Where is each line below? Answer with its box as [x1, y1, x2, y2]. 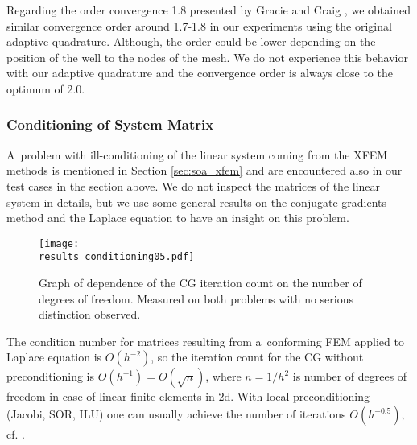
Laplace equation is [6, 348, 102, 365]
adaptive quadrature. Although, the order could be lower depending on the [6, 33, 376, 50]
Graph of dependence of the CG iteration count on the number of [39, 274, 362, 291]
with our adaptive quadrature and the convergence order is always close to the [6, 64, 393, 81]
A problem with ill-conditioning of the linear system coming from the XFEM [6, 146, 388, 163]
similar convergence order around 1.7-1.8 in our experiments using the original [6, 17, 392, 34]
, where [205, 368, 242, 385]
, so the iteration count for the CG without [151, 348, 364, 365]
